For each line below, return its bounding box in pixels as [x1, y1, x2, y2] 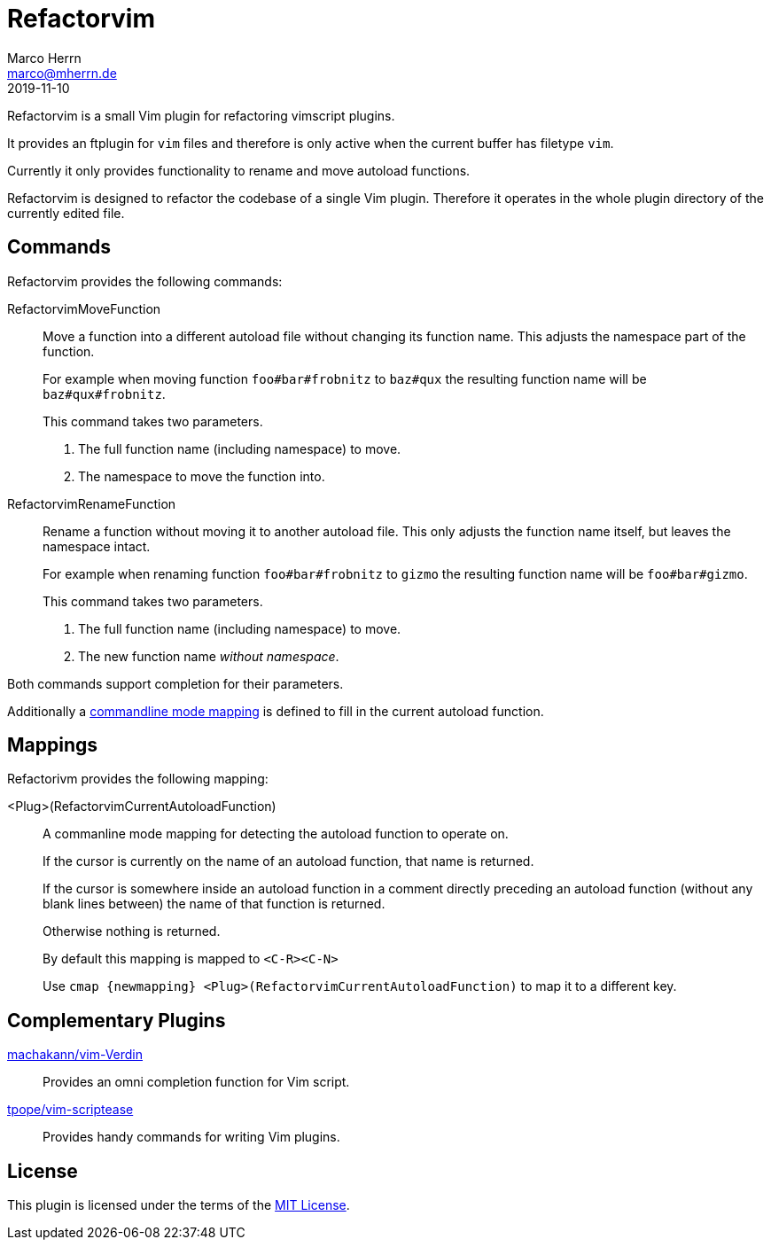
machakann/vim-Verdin [7, 1047, 144, 1063]
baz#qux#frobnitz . [43, 386, 166, 401]
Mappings [7, 734, 98, 757]
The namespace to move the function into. [78, 468, 325, 484]
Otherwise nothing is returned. [43, 924, 221, 939]
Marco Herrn [7, 50, 82, 66]
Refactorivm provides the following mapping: [7, 771, 269, 787]
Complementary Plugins [7, 1009, 226, 1032]
